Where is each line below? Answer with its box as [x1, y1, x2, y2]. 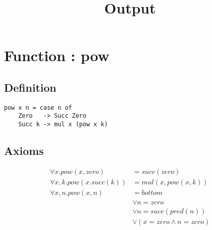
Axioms [4, 143, 44, 158]
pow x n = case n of [4, 104, 72, 111]
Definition [4, 79, 56, 95]
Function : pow [4, 45, 109, 66]
